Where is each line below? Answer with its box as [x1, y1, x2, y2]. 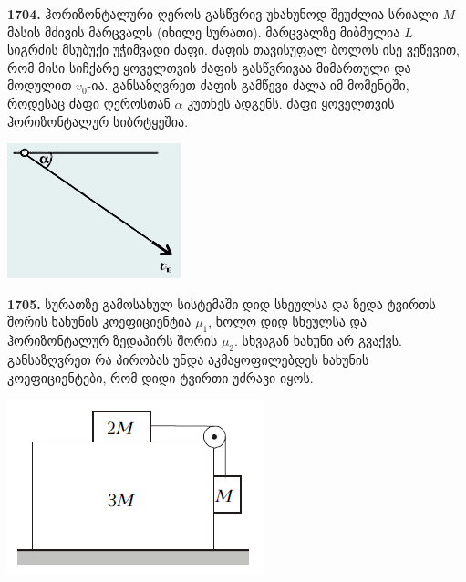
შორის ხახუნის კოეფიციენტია [7, 312, 192, 331]
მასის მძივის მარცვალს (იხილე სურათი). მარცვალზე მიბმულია [7, 22, 400, 41]
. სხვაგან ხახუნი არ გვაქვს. [234, 331, 402, 350]
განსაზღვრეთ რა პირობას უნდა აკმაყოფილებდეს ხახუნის [7, 349, 369, 369]
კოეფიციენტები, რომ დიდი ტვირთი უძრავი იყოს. [7, 368, 314, 387]
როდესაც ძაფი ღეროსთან [7, 93, 171, 112]
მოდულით [7, 76, 72, 95]
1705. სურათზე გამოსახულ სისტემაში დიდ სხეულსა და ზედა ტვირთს [7, 294, 436, 313]
